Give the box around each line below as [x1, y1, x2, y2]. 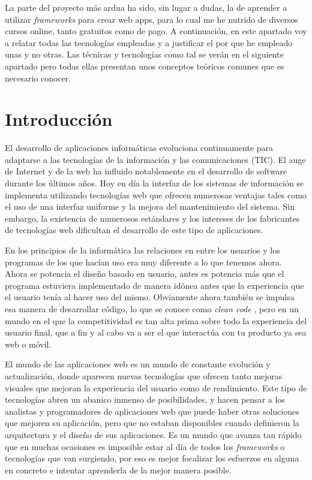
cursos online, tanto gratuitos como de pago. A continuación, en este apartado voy [5, 25, 307, 37]
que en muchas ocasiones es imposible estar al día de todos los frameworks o [5, 440, 285, 452]
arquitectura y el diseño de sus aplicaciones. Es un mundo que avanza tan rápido [5, 428, 302, 440]
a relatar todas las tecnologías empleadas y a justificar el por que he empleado [5, 36, 293, 49]
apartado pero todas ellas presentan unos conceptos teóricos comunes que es [5, 59, 284, 72]
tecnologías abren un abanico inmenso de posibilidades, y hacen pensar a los [5, 393, 285, 406]
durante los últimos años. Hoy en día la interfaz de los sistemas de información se [5, 177, 304, 189]
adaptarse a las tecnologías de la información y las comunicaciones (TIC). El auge [5, 153, 306, 165]
